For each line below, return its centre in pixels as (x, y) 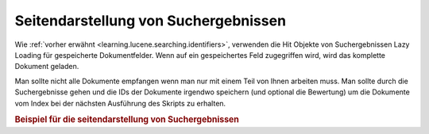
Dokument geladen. (47, 67)
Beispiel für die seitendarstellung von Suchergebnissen (127, 120)
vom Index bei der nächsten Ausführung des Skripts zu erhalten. (120, 103)
